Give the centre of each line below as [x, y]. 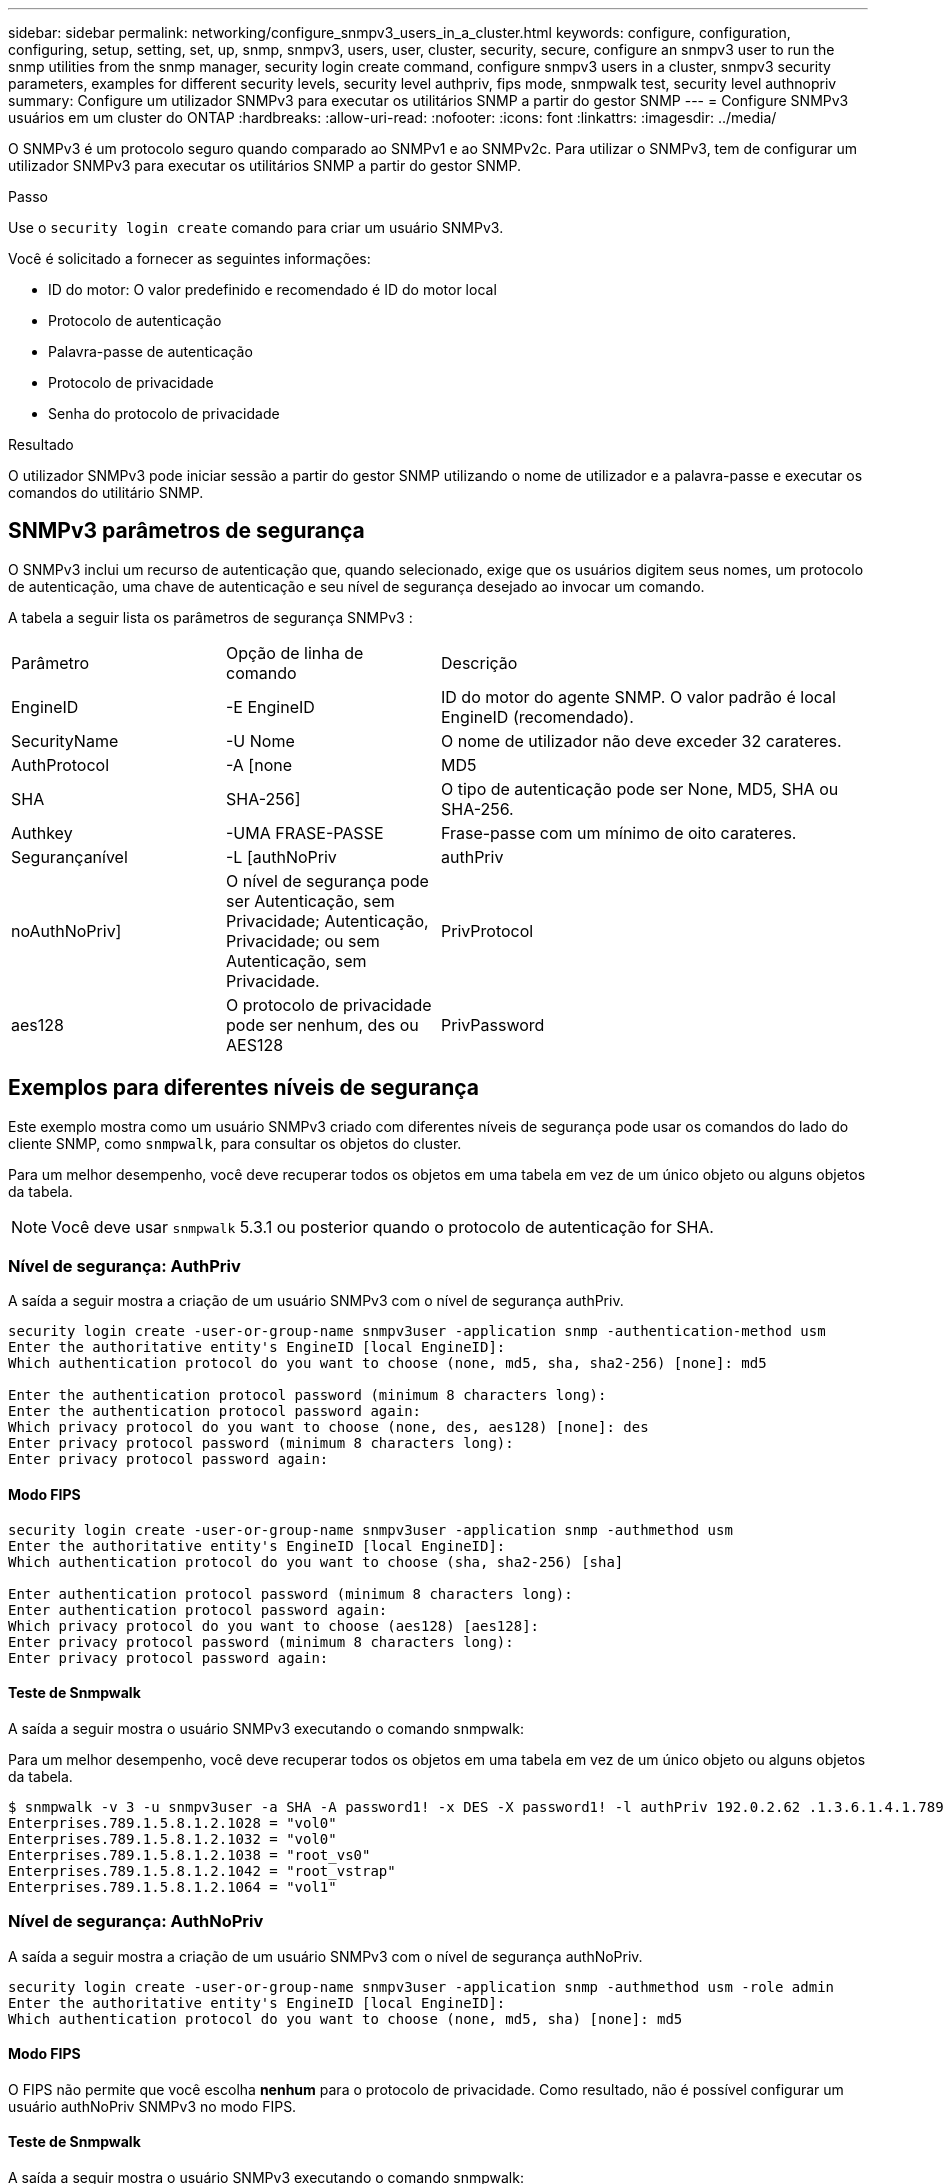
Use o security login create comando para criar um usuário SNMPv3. [256, 227]
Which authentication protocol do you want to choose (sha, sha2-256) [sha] [316, 1561]
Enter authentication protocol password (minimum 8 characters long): [290, 1593]
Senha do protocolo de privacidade [164, 413]
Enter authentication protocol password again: [198, 1609]
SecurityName [65, 740]
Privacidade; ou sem [303, 940]
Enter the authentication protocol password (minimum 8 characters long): [307, 1395]
